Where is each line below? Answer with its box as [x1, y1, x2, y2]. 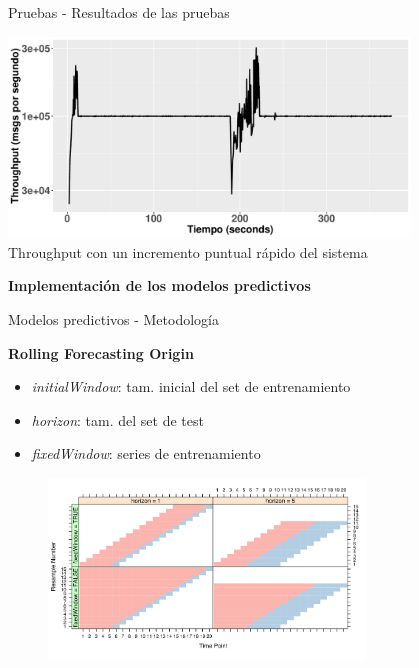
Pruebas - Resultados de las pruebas [8, 2, 230, 22]
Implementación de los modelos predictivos [8, 275, 311, 296]
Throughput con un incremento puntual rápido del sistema [8, 241, 368, 262]
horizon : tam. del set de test [31, 409, 204, 430]
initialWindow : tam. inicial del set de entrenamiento [31, 376, 351, 397]
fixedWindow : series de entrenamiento [31, 443, 261, 464]
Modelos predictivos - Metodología [8, 308, 219, 329]
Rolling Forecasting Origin [8, 342, 194, 363]
